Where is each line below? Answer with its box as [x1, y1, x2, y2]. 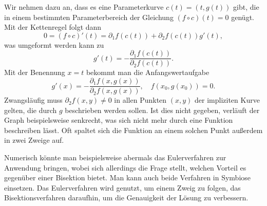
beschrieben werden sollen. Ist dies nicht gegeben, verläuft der [65, 104, 260, 115]
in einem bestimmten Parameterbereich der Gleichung [4, 11, 174, 22]
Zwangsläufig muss [4, 95, 63, 105]
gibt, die [233, 2, 259, 12]
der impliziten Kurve [195, 95, 260, 105]
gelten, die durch [4, 104, 57, 115]
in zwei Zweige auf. [4, 135, 64, 145]
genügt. [231, 11, 254, 22]
